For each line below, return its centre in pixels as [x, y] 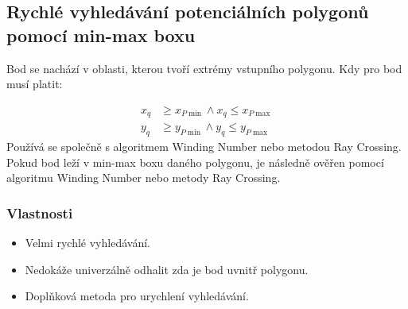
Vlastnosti [40, 212]
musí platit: [35, 84]
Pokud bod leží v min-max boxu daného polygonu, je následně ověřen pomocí [195, 162]
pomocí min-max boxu [101, 35]
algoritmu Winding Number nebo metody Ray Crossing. [144, 178]
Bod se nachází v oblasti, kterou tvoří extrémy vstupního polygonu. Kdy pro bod [204, 68]
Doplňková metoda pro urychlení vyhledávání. [137, 296]
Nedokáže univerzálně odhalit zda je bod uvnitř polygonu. [167, 269]
